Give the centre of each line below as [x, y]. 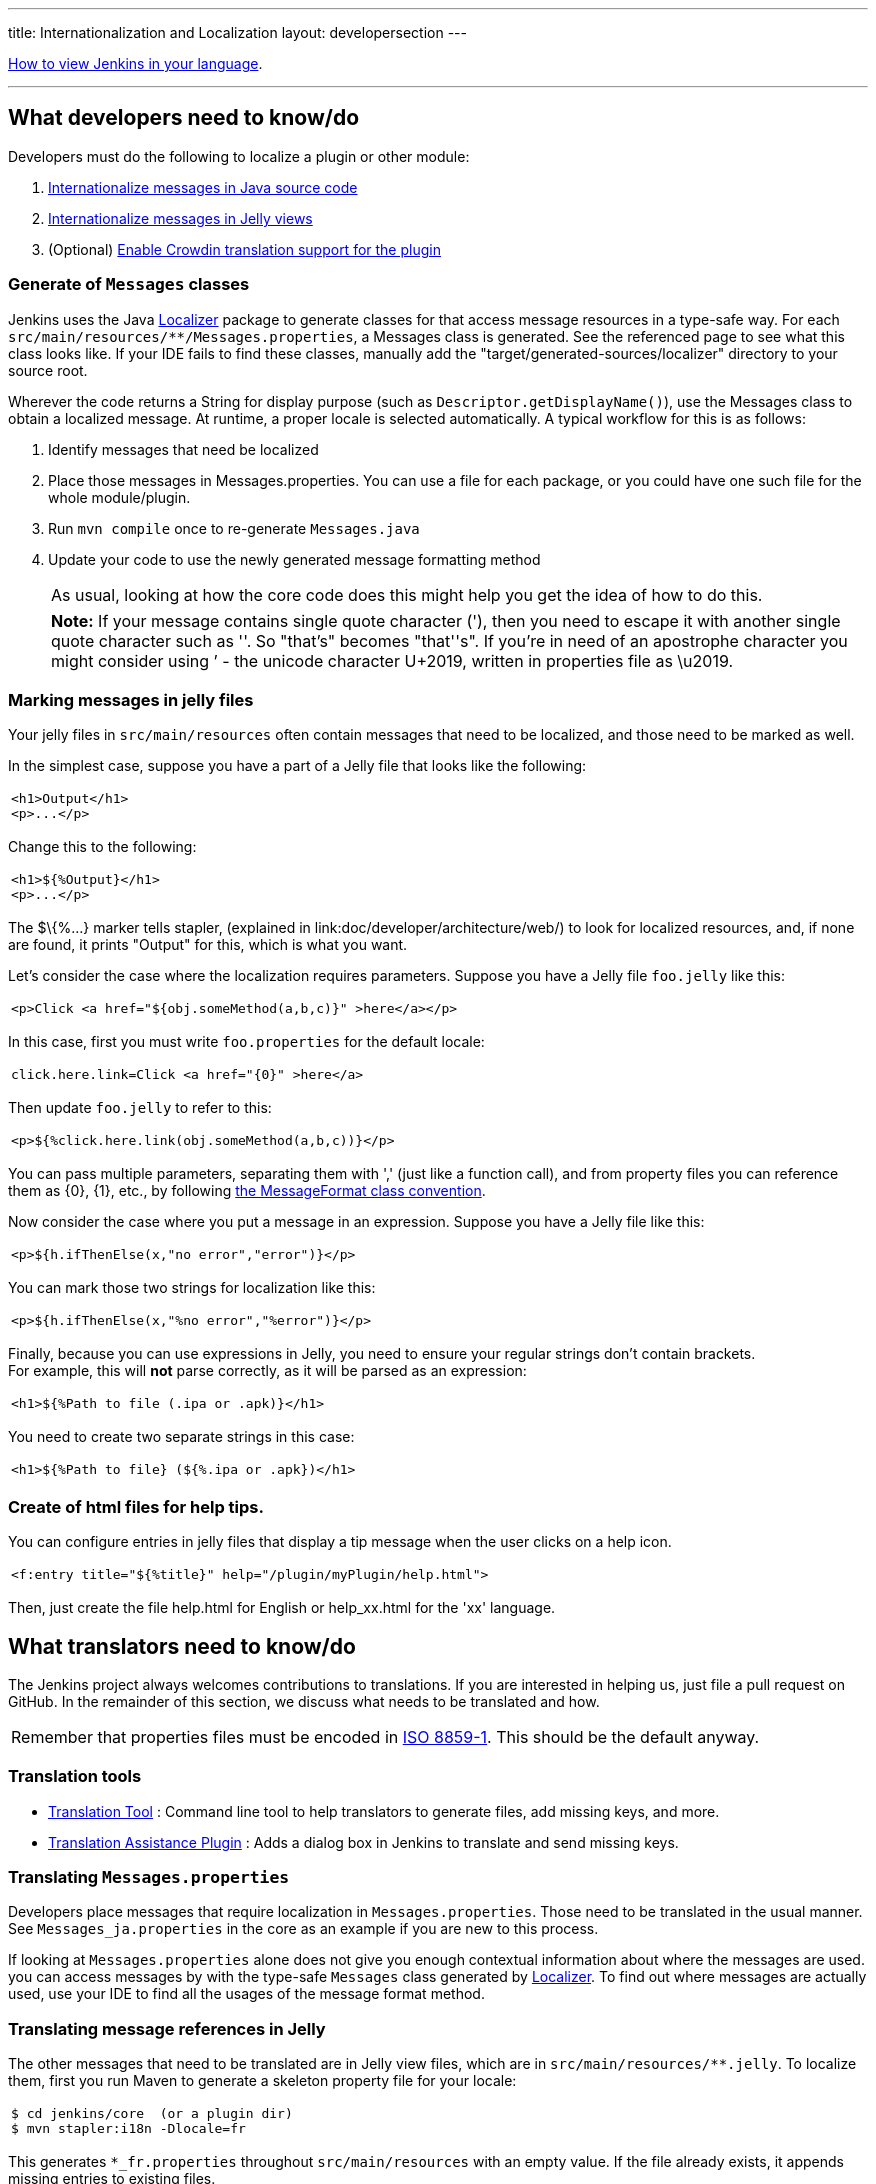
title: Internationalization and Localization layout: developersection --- [237, 32]
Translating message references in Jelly [167, 2028]
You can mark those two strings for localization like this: [192, 1288]
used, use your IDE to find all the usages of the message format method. [246, 1994]
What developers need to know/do [184, 118]
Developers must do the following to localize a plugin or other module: [239, 156]
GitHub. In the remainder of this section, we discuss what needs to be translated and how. [304, 1701]
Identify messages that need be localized [183, 449]
